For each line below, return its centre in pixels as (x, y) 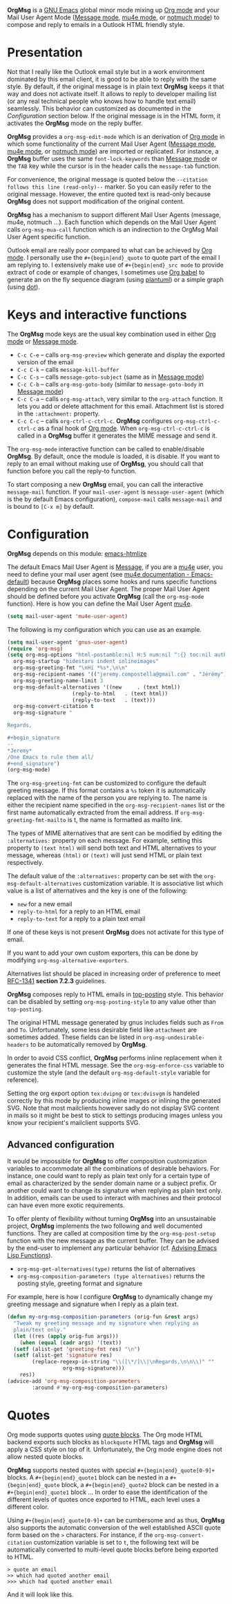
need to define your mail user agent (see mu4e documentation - (98, 574)
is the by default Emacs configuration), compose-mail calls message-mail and (115, 499)
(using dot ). (23, 287)
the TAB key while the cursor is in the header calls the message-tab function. (114, 166)
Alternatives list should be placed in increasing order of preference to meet (114, 973)
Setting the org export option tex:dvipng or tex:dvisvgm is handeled (104, 1093)
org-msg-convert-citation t (54, 707)
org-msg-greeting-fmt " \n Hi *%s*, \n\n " (71, 668)
